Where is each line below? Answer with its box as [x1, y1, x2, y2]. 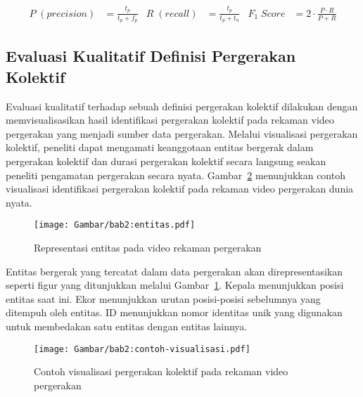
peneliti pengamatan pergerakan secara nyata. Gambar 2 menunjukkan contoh [6, 167, 345, 182]
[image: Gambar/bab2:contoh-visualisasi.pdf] [34, 344, 250, 354]
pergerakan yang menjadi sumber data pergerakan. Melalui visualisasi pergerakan [6, 126, 358, 141]
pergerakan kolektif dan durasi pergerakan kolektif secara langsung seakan [6, 153, 326, 168]
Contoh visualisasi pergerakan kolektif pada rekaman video [34, 364, 288, 379]
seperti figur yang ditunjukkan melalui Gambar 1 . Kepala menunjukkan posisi [6, 278, 344, 292]
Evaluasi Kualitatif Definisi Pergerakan [6, 45, 296, 67]
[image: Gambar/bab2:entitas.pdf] [34, 220, 196, 230]
